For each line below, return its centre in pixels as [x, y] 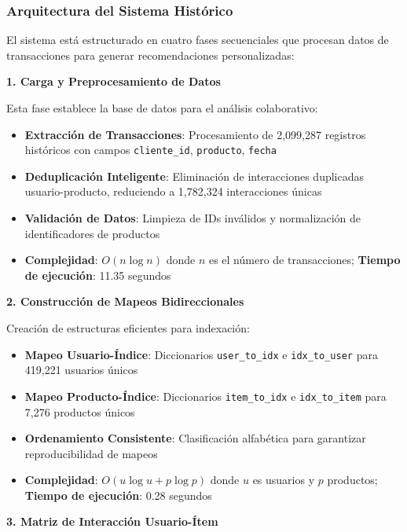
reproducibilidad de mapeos [91, 453]
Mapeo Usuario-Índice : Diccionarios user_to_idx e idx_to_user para [201, 354]
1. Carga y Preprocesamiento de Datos [114, 81]
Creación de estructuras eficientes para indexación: [128, 328]
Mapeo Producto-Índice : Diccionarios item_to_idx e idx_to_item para [205, 396]
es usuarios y [284, 480]
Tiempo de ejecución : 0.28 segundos [118, 495]
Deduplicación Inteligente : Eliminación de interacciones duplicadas [194, 176]
